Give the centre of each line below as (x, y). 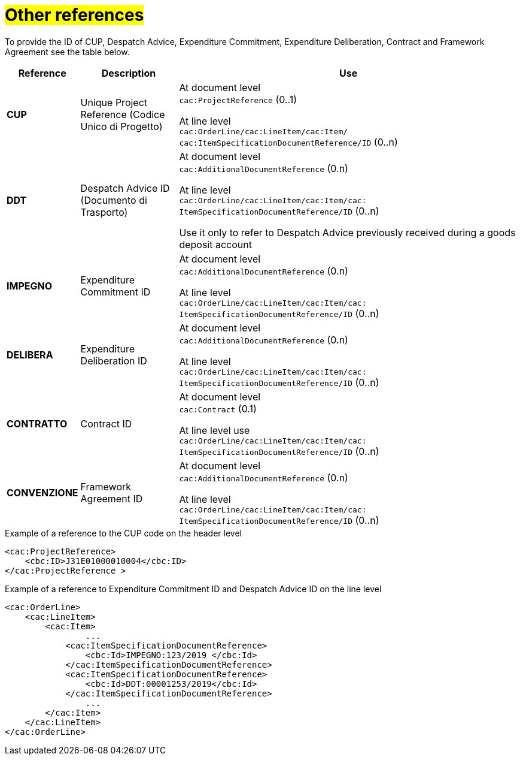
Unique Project (114, 103)
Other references (74, 15)
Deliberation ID (114, 361)
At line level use (215, 430)
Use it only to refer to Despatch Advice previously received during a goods (347, 232)
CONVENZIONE (42, 493)
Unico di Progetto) (121, 127)
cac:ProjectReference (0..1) (238, 99)
